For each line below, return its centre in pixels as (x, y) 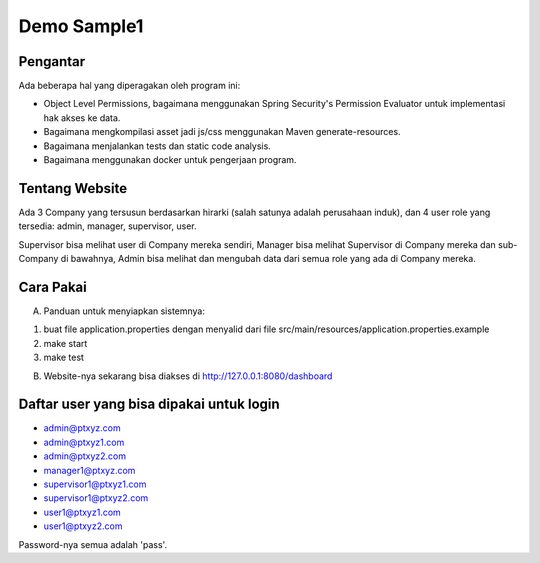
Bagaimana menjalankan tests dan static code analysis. (157, 146)
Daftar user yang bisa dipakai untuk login (149, 404)
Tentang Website (73, 188)
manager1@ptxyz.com (89, 470)
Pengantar (52, 61)
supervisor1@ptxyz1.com (95, 484)
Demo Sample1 (81, 26)
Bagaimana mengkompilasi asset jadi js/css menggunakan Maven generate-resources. (222, 132)
